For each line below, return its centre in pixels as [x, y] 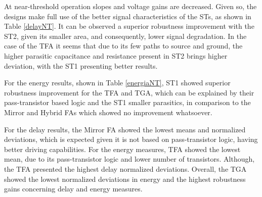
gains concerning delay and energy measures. [73, 189]
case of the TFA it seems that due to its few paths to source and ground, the [123, 46]
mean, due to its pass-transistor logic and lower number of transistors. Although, [129, 159]
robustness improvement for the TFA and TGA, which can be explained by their [129, 92]
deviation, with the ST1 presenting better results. [81, 65]
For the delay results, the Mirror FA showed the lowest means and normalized [125, 129]
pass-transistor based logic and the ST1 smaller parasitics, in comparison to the [127, 102]
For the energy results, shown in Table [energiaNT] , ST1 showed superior [117, 83]
